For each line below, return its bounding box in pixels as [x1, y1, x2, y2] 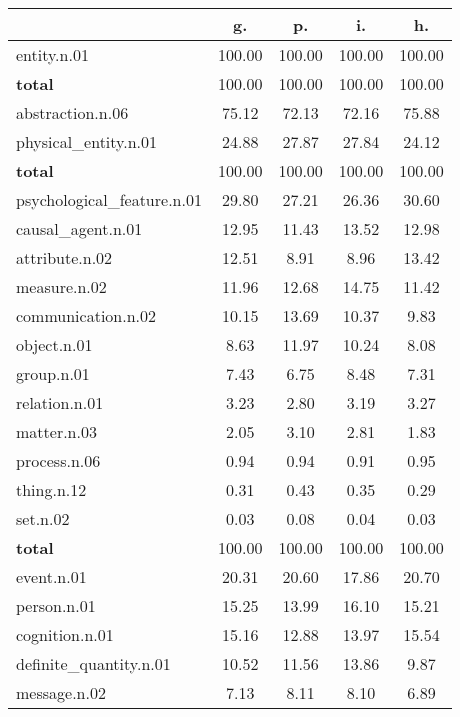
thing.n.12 [16, 478, 87, 501]
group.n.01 [16, 362, 90, 385]
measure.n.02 [16, 275, 107, 298]
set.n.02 [16, 507, 70, 530]
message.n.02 [16, 681, 106, 704]
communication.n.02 [16, 304, 157, 327]
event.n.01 [16, 565, 87, 588]
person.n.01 [16, 594, 96, 617]
